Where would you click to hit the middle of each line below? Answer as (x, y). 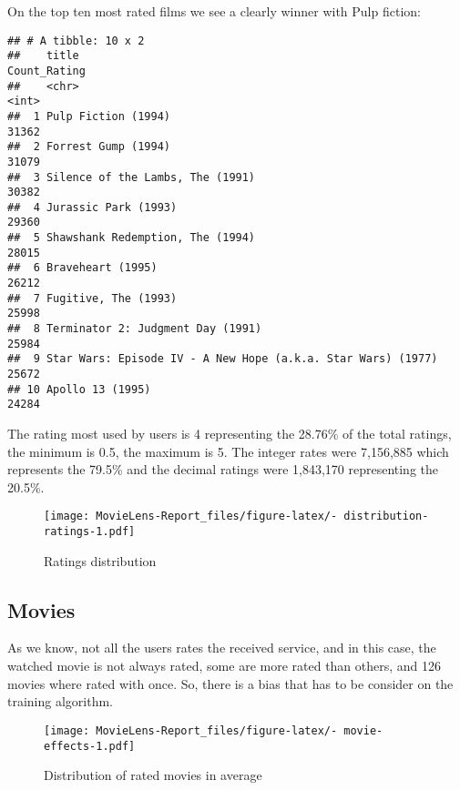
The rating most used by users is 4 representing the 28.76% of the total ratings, (230, 433)
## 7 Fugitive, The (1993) (92, 298)
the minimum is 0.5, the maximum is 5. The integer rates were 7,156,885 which (228, 451)
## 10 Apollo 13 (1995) (79, 389)
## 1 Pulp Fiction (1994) (89, 116)
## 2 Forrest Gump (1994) (89, 147)
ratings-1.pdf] (90, 532)
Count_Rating (46, 71)
